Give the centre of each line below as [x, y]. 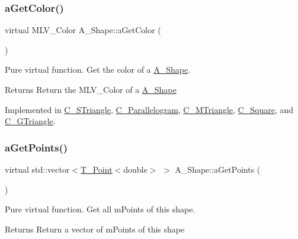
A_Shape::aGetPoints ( [218, 169]
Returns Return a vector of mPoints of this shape [95, 229]
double [135, 169]
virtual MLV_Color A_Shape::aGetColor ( [83, 30]
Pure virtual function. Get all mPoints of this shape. [100, 209]
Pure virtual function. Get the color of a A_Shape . [98, 70]
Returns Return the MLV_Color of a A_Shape [91, 89]
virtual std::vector [37, 169]
